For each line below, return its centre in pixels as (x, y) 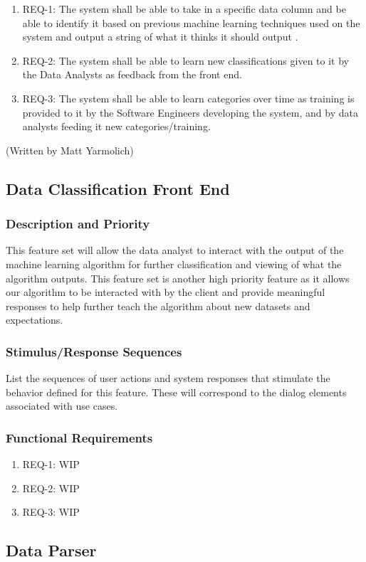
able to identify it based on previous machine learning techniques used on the (191, 22)
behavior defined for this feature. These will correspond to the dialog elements (176, 392)
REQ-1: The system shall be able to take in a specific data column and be (184, 9)
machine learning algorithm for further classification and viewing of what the (174, 264)
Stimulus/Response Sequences (94, 351)
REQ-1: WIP (51, 464)
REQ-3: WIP (51, 512)
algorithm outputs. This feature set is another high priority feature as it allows (178, 278)
